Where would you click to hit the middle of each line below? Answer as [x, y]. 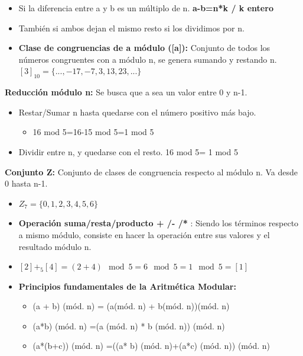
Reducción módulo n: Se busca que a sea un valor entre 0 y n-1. [126, 92]
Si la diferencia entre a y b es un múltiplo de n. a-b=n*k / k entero [146, 8]
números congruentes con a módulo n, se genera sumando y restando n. [148, 59]
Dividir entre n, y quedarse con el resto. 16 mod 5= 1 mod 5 [128, 151]
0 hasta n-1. [26, 183]
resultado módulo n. [55, 246]
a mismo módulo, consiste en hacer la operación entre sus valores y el [144, 234]
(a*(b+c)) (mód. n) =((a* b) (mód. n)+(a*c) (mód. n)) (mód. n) [151, 346]
